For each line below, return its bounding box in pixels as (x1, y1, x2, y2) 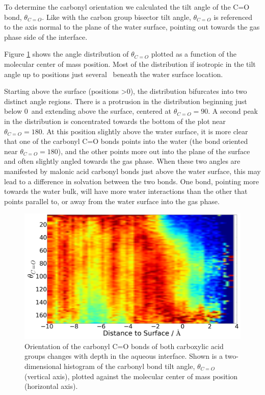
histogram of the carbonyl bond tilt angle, (64, 361, 195, 372)
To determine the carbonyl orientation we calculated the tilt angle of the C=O (4, 2, 250, 12)
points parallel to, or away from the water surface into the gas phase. (4, 195, 220, 206)
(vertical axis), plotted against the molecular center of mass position (24, 371, 238, 381)
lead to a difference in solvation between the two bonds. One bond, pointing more (4, 176, 259, 186)
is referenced (214, 11, 253, 22)
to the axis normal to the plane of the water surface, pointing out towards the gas (4, 21, 260, 32)
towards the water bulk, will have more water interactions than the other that (4, 186, 248, 196)
